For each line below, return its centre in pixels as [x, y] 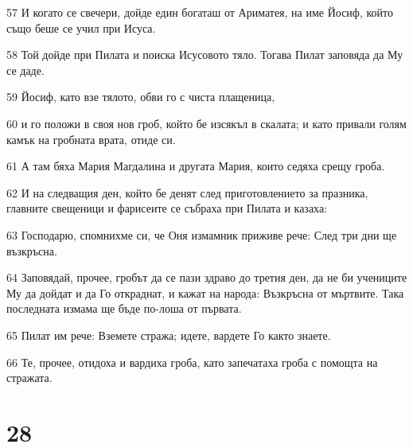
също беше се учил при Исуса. [81, 27]
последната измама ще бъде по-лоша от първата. [124, 308]
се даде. [25, 70]
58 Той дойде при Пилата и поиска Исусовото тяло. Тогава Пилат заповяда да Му [205, 55]
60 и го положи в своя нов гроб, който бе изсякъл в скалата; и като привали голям [206, 123]
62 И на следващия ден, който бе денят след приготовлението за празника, [187, 192]
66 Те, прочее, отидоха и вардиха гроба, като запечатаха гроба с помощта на [192, 362]
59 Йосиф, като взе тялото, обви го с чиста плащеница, [141, 97]
